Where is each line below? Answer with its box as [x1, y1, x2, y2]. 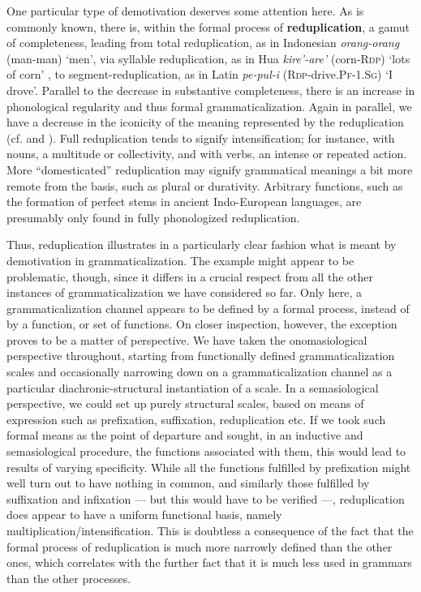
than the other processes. [6, 569, 131, 586]
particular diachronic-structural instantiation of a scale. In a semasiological [6, 379, 379, 396]
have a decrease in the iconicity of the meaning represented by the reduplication [6, 114, 404, 131]
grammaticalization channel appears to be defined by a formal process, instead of [6, 299, 410, 316]
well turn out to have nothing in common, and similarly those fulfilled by [6, 474, 370, 491]
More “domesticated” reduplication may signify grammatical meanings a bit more [6, 161, 413, 178]
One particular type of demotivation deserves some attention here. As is [6, 2, 364, 19]
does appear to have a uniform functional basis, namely [6, 506, 282, 523]
